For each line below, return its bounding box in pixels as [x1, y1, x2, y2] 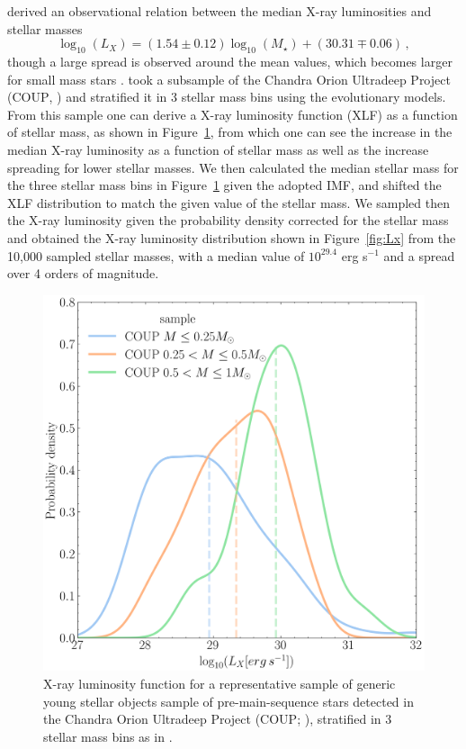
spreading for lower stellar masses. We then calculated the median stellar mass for [7, 158, 459, 176]
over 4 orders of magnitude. [7, 264, 159, 283]
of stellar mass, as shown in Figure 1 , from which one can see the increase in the [7, 122, 453, 141]
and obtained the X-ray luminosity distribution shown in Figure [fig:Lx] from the [7, 228, 456, 247]
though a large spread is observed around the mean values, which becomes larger [7, 51, 453, 70]
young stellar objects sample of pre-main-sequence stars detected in [43, 691, 414, 710]
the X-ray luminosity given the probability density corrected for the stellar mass [7, 211, 449, 230]
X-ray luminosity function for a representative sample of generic [43, 674, 396, 693]
